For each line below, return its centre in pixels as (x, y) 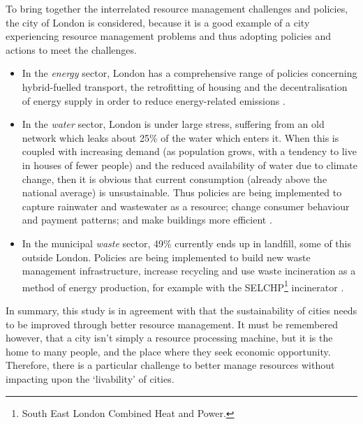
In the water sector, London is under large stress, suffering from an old (173, 124)
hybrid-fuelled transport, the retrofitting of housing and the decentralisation (185, 86)
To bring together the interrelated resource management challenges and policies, (177, 8)
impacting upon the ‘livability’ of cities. (90, 378)
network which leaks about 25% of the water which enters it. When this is (180, 137)
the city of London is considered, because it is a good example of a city (158, 22)
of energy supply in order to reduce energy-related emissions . (154, 100)
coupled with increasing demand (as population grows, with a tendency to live (189, 151)
